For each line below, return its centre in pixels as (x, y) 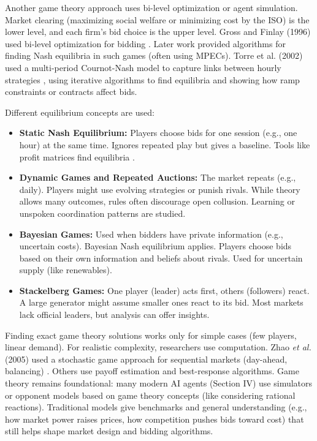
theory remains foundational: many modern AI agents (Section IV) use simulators (159, 383)
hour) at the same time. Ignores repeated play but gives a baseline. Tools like (165, 144)
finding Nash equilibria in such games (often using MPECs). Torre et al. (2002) (154, 55)
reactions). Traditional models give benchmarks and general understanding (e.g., (156, 407)
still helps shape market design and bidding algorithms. (109, 431)
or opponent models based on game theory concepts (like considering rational (150, 395)
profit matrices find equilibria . (77, 156)
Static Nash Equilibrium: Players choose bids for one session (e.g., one (158, 133)
